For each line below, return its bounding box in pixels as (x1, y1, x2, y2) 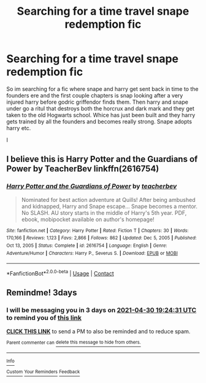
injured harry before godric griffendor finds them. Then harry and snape (6, 98, 189, 106)
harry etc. (6, 124, 31, 131)
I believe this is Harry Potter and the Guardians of (6, 154, 198, 164)
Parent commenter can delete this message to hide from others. (6, 339, 141, 346)
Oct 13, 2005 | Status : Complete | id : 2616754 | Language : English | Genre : (6, 242, 167, 249)
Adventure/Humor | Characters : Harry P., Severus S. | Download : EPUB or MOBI (6, 250, 178, 256)
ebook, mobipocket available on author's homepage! (21, 215, 154, 223)
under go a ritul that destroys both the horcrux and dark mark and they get (6, 104, 194, 112)
